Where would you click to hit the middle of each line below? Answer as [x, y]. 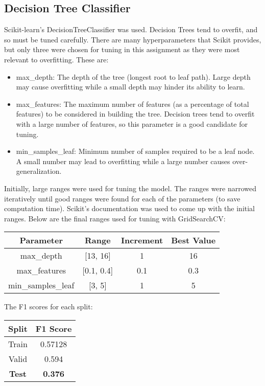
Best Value [194, 240]
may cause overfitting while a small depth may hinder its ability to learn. [130, 87]
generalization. [39, 171]
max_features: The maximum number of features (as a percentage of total [132, 104]
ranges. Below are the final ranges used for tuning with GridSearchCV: [115, 218]
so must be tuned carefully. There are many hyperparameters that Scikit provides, [133, 39]
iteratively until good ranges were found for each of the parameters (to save [122, 198]
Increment [142, 240]
